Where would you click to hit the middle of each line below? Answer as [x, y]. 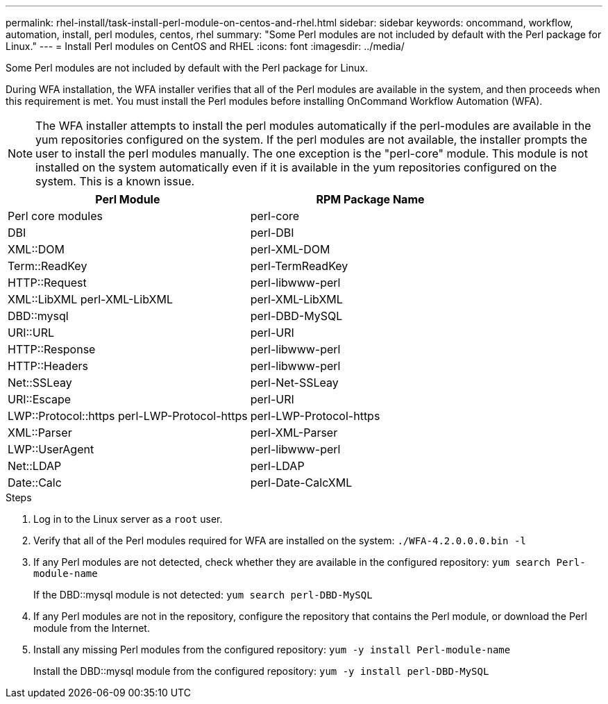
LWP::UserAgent [51, 449]
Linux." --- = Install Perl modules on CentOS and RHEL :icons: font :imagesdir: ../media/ [205, 46]
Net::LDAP [35, 466]
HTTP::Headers [48, 366]
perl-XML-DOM [290, 249]
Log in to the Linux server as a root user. [128, 519]
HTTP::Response [52, 349]
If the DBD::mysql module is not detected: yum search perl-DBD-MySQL [203, 595]
